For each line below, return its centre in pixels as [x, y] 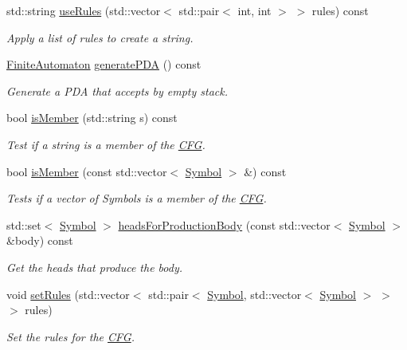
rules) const [340, 10]
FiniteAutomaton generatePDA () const [104, 64]
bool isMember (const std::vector [87, 171]
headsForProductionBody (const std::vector [224, 224]
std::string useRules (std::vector [84, 10]
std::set [24, 224]
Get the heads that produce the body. [95, 267]
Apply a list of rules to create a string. [100, 37]
